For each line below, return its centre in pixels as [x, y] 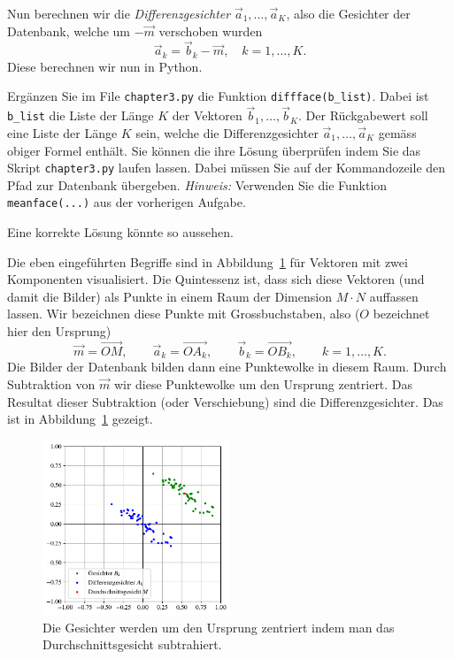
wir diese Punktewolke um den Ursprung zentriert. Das [263, 383]
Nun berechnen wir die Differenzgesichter [119, 13]
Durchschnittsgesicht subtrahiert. [132, 644]
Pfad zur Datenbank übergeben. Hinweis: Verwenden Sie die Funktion [197, 184]
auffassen [394, 296]
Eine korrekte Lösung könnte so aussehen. [120, 232]
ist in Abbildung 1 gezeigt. [80, 419]
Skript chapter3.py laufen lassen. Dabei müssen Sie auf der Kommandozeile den [227, 168]
